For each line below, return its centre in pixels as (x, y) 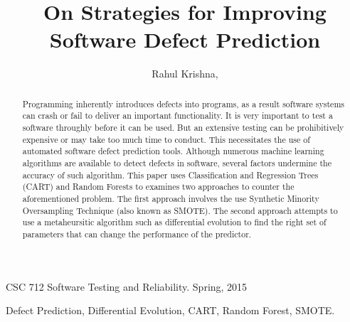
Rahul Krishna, (185, 74)
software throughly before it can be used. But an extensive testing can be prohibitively (183, 128)
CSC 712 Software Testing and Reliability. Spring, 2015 (127, 286)
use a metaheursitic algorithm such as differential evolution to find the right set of (174, 222)
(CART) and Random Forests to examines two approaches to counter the (158, 187)
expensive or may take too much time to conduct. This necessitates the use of (166, 139)
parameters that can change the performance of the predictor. (137, 234)
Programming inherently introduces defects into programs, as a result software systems (183, 103)
